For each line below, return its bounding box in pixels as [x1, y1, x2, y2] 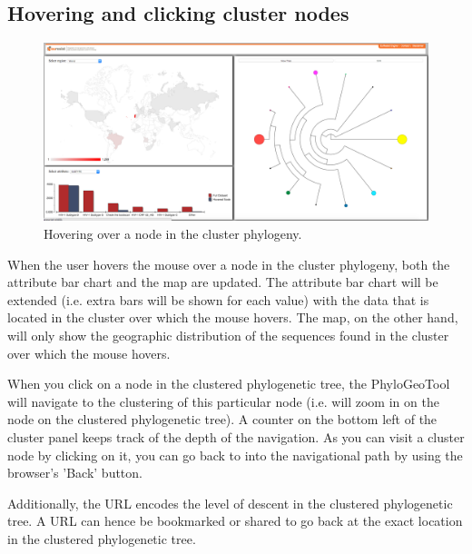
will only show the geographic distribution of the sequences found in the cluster [7, 326, 449, 345]
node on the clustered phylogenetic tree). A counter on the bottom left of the [7, 410, 438, 429]
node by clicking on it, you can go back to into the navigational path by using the [7, 445, 463, 464]
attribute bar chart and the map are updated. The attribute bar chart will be [7, 272, 438, 292]
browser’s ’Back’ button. [7, 463, 143, 482]
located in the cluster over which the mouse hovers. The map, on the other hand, [7, 308, 458, 327]
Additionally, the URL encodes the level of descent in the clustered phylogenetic [7, 493, 453, 512]
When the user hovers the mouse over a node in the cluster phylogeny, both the [7, 254, 450, 273]
